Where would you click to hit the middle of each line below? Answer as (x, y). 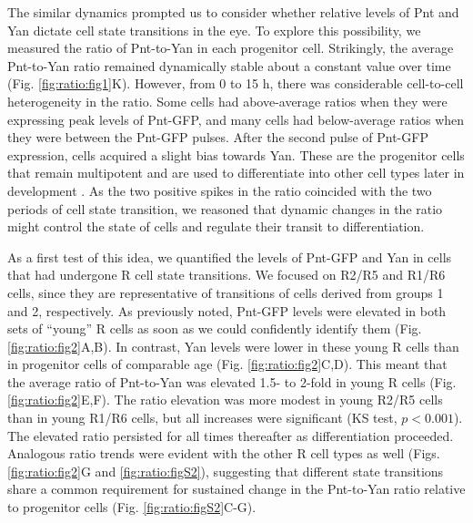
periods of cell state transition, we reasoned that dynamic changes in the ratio (225, 208)
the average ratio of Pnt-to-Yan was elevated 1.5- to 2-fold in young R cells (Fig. (232, 381)
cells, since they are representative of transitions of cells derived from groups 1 (226, 292)
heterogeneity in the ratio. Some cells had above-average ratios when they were (227, 101)
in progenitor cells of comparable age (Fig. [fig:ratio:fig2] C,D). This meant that (227, 364)
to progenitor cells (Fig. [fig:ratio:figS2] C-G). (132, 507)
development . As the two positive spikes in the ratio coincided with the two (220, 190)
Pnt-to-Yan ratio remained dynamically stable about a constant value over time (229, 65)
